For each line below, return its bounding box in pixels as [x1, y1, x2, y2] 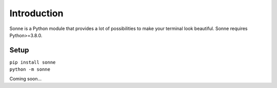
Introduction [9, 8, 64, 19]
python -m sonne [9, 67, 51, 72]
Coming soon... [9, 75, 42, 81]
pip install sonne [9, 59, 56, 65]
